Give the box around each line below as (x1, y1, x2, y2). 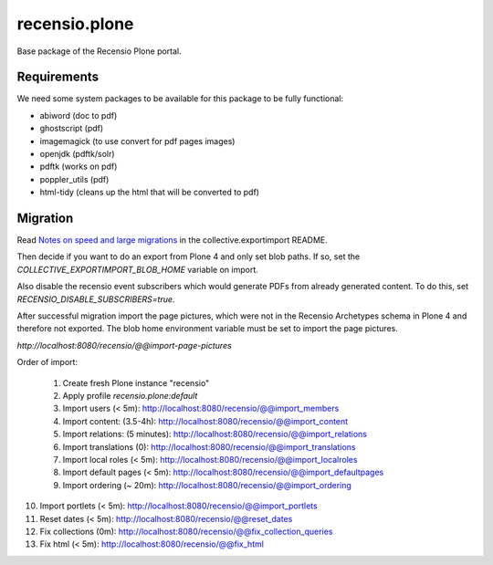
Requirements (16, 69, 100, 85)
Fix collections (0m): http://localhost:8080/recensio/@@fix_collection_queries (39, 526, 333, 537)
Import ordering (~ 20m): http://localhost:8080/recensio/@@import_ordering (62, 479, 351, 490)
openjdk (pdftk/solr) (39, 149, 115, 160)
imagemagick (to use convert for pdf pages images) (39, 135, 236, 146)
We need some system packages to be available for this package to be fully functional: (16, 93, 344, 104)
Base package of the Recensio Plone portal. (16, 46, 182, 57)
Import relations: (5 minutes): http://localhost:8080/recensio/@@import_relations (62, 429, 368, 440)
